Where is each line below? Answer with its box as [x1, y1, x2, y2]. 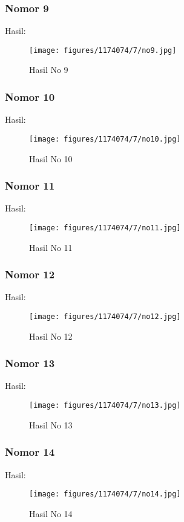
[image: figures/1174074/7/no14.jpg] [29, 490, 181, 499]
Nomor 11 [5, 178, 55, 193]
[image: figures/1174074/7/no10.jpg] [29, 134, 181, 143]
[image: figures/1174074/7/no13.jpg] [29, 401, 181, 410]
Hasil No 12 [29, 329, 73, 342]
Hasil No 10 [29, 152, 73, 165]
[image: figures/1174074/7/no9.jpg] [29, 46, 177, 55]
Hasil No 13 [29, 418, 73, 431]
